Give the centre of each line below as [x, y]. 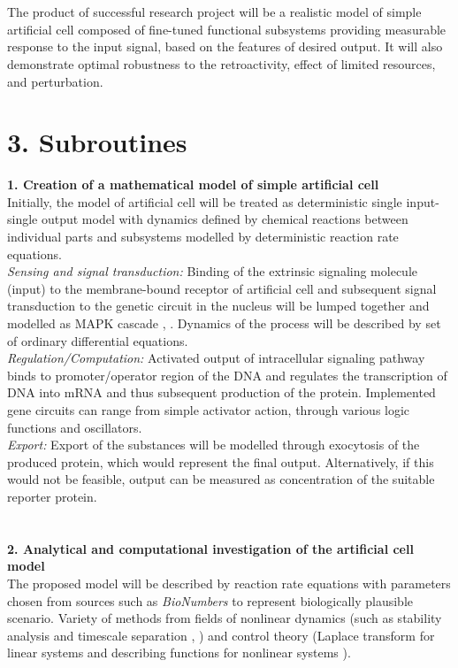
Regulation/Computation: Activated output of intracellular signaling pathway [216, 358]
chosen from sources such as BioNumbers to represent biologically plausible [210, 600]
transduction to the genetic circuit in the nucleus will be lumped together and [218, 306]
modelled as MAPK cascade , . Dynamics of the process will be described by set [224, 323]
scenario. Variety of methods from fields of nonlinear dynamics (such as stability [225, 618]
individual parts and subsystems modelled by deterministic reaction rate [203, 237]
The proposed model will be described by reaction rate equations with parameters [229, 583]
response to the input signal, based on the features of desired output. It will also [225, 46]
